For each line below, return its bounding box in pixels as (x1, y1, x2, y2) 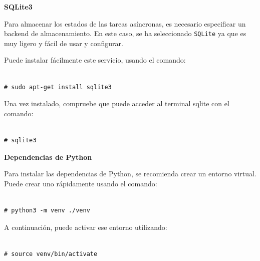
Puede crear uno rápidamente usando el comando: (4, 178, 157, 188)
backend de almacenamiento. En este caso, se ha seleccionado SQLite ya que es (4, 28, 246, 39)
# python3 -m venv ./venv (4, 206, 90, 214)
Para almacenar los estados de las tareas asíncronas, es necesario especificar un (4, 18, 246, 29)
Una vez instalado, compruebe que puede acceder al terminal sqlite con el (4, 98, 229, 109)
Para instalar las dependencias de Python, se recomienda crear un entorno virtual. (4, 168, 256, 179)
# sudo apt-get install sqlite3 (4, 83, 112, 91)
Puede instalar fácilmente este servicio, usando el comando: (4, 55, 186, 65)
